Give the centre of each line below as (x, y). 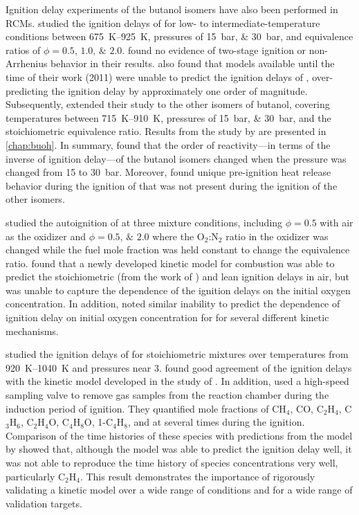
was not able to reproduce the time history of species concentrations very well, (172, 462)
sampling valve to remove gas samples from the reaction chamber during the (167, 395)
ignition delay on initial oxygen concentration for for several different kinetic (167, 317)
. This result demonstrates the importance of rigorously (197, 476)
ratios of (23, 49)
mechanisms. (32, 331)
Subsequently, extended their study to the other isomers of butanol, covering (168, 104)
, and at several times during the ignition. (216, 422)
